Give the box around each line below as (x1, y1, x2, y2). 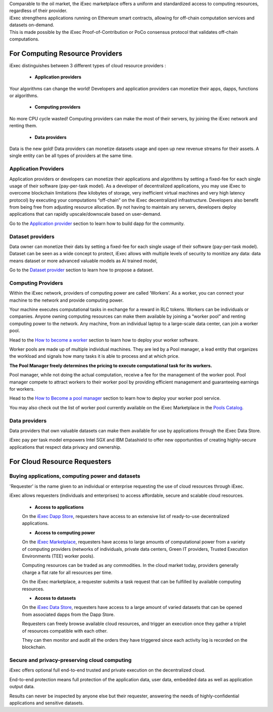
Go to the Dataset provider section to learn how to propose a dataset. (9, 267, 154, 273)
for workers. (9, 386, 35, 392)
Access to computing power (34, 530, 96, 536)
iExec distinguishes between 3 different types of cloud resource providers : (9, 62, 166, 68)
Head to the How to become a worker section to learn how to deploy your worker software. (9, 337, 199, 343)
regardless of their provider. (9, 8, 68, 14)
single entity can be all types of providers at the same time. (9, 153, 133, 159)
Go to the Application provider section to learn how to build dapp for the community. (9, 220, 185, 226)
